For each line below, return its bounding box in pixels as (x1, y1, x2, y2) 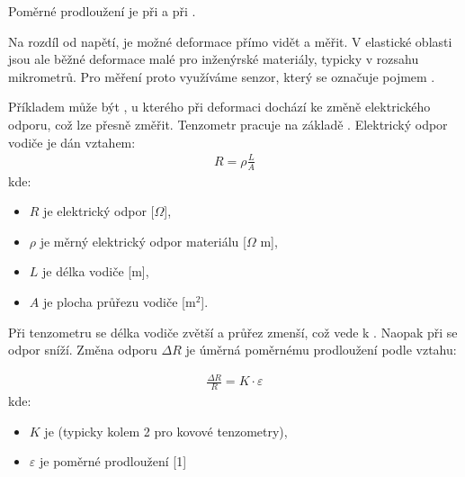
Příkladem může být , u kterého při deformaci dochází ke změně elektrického (8, 97, 431, 116)
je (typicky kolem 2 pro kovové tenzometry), (44, 421, 288, 440)
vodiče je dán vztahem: (8, 132, 136, 151)
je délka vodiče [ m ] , (42, 262, 149, 281)
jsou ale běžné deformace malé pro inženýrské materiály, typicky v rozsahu (8, 49, 419, 68)
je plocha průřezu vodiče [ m (42, 292, 196, 310)
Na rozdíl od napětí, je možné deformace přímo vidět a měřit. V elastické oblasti (8, 31, 452, 50)
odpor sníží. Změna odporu (8, 340, 157, 359)
